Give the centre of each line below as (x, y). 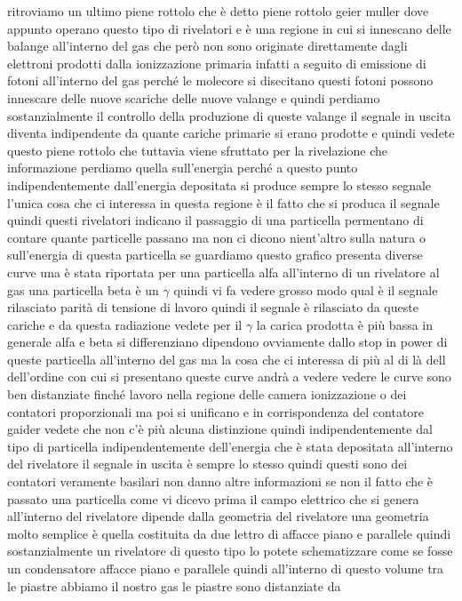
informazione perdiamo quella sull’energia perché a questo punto (183, 168)
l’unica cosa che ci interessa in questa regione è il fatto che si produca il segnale (223, 202)
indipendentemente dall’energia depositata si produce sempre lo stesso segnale (219, 184)
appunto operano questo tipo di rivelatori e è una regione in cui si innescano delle (229, 28)
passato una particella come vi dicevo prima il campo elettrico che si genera (213, 498)
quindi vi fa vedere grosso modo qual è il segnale (306, 289)
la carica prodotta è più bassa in (345, 324)
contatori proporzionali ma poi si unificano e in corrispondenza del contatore (216, 411)
